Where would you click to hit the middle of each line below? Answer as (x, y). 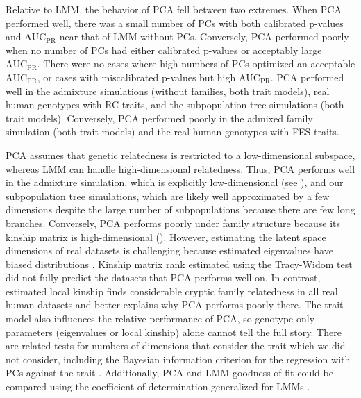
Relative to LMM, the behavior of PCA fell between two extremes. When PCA (174, 9)
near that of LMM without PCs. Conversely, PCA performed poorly (204, 36)
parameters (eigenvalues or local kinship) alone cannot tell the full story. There (174, 332)
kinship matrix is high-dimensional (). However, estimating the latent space (166, 237)
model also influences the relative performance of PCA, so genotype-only (160, 318)
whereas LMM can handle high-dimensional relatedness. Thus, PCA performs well (180, 168)
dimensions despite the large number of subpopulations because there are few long (180, 209)
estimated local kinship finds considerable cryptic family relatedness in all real (172, 291)
